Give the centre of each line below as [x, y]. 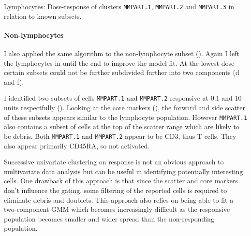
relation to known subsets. [43, 16]
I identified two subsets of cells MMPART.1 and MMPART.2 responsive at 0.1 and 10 [123, 98]
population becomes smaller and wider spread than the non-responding [109, 218]
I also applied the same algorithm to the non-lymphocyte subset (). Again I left [122, 53]
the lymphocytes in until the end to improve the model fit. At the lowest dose [119, 63]
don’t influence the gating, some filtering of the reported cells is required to [116, 190]
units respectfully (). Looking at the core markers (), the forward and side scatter [125, 108]
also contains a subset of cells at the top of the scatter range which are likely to [122, 126]
